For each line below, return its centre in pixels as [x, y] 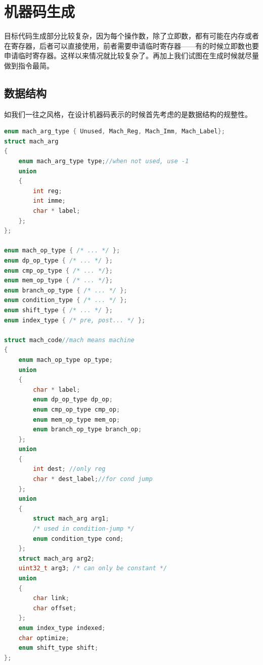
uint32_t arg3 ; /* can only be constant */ [93, 568]
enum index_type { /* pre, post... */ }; [75, 320]
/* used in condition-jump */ [84, 529]
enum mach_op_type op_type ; [65, 360]
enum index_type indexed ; [62, 628]
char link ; [51, 598]
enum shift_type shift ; [58, 648]
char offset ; [55, 608]
